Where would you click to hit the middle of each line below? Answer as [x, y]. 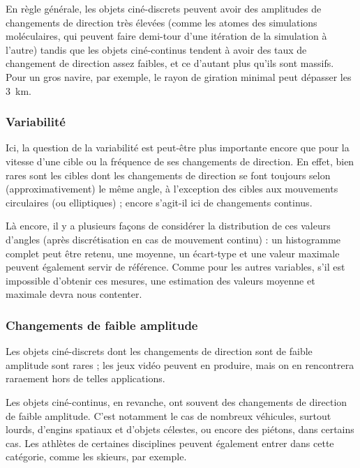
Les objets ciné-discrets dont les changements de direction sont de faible [159, 351]
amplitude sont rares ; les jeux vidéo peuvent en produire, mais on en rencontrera [180, 364]
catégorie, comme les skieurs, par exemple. [96, 456]
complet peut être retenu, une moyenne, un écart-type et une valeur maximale [173, 253]
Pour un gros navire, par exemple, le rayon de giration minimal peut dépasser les [179, 76]
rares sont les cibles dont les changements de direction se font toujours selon [168, 175]
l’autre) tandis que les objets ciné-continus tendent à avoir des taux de [156, 49]
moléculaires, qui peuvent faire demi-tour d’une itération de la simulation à [166, 36]
